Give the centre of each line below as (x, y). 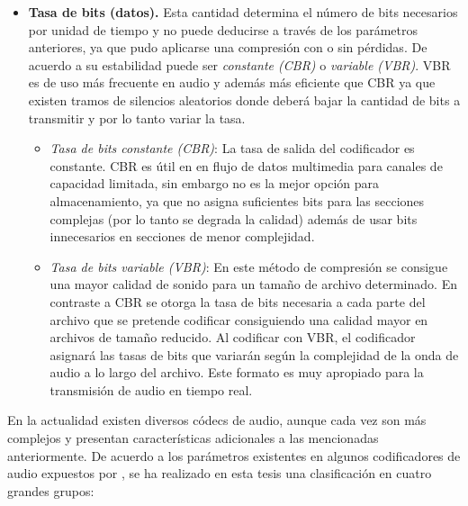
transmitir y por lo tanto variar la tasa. (137, 117)
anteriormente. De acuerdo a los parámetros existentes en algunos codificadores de (234, 455)
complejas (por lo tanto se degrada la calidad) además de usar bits (234, 218)
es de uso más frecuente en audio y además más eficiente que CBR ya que (232, 82)
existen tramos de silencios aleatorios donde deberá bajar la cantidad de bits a (244, 99)
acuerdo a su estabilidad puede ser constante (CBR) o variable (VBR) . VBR (239, 64)
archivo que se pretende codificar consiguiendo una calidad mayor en (239, 319)
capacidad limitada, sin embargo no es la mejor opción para (215, 183)
